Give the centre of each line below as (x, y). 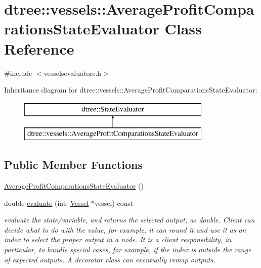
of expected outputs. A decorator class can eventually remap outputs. (110, 259)
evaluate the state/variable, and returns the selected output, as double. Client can (129, 220)
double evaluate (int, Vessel (47, 203)
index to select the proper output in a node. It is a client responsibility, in (118, 239)
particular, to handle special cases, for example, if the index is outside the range (128, 250)
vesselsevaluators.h (73, 73)
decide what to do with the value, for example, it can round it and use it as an (125, 229)
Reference (39, 48)
